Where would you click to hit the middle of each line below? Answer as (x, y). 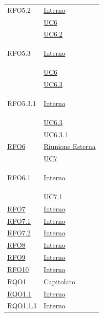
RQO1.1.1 (22, 306)
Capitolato (60, 281)
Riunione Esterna (70, 146)
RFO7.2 (19, 233)
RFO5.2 (19, 10)
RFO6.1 (19, 178)
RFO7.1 (19, 221)
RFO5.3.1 (22, 103)
